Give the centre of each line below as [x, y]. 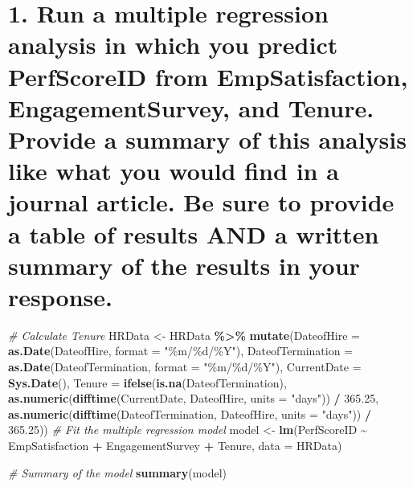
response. [60, 296]
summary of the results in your [184, 265]
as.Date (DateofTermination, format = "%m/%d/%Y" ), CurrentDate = [185, 366]
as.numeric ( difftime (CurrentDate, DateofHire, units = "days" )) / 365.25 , [194, 398]
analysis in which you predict [173, 45]
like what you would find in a [174, 171]
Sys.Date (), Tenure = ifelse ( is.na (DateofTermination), [147, 382]
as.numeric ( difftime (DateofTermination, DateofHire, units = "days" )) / [190, 413]
